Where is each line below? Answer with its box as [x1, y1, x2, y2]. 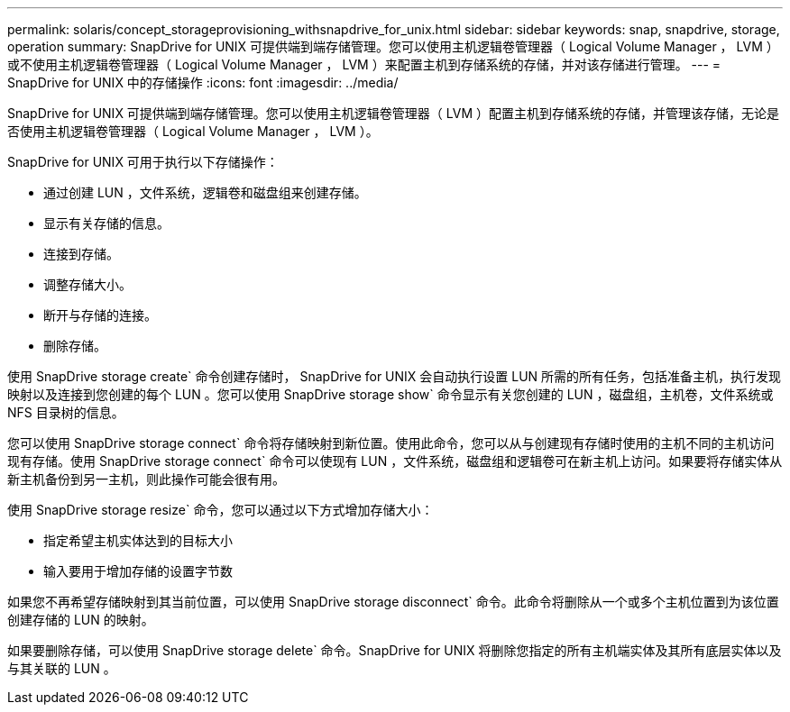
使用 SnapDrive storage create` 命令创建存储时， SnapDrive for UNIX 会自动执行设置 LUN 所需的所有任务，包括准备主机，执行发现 [7, 369, 782, 384]
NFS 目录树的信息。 [7, 405, 124, 420]
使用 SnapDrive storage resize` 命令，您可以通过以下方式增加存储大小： [7, 502, 434, 517]
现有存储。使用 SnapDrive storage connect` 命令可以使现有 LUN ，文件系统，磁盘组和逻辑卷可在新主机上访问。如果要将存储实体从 [7, 453, 783, 469]
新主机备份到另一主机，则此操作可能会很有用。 [7, 471, 285, 487]
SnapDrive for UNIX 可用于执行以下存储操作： [7, 154, 279, 169]
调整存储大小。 [43, 277, 132, 292]
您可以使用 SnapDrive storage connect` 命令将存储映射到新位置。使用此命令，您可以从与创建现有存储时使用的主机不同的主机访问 [7, 435, 775, 451]
